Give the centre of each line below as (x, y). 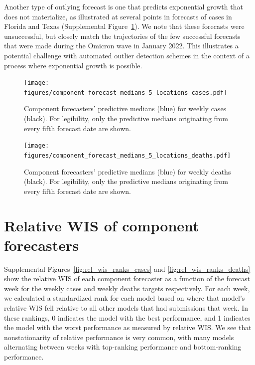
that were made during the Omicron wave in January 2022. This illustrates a (121, 46)
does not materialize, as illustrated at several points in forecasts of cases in (118, 16)
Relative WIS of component (102, 225)
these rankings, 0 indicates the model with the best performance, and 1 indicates (127, 317)
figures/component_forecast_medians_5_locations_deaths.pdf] (127, 155)
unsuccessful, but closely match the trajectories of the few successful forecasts (122, 36)
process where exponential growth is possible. (73, 65)
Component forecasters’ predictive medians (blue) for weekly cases (125, 108)
